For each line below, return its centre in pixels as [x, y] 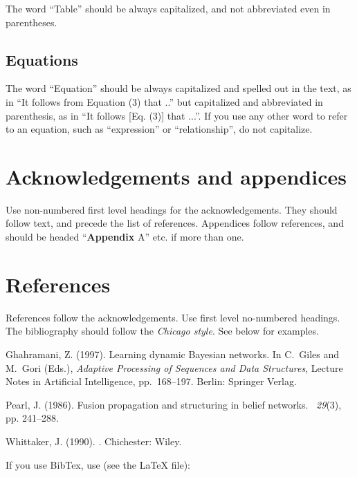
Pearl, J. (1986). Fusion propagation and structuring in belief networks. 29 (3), [174, 404]
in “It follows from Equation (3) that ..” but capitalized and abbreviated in [164, 101]
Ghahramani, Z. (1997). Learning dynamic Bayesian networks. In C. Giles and [173, 354]
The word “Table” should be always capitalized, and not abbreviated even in [168, 8]
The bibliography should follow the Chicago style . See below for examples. [162, 331]
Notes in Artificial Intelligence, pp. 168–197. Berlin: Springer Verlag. [151, 381]
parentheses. [31, 22]
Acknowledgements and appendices [176, 176]
